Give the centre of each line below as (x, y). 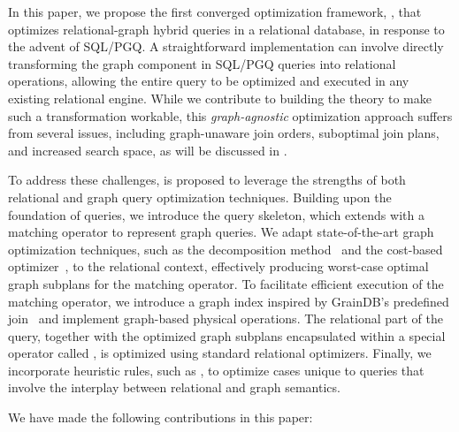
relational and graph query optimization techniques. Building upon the (200, 197)
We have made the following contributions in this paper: (161, 417)
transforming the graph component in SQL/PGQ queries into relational (202, 63)
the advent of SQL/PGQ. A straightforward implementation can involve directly (226, 46)
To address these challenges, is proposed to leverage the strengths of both (207, 180)
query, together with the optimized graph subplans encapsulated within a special (227, 335)
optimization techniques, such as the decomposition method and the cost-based (226, 249)
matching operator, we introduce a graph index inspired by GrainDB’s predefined (229, 301)
